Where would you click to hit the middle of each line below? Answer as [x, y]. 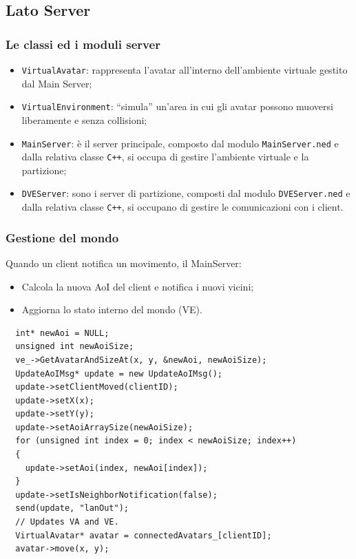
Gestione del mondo [62, 237]
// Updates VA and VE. [67, 522]
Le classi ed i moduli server [83, 44]
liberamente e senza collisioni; [84, 119]
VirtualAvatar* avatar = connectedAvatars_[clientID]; [144, 535]
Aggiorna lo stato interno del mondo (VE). [112, 309]
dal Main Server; [57, 83]
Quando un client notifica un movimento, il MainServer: [124, 263]
